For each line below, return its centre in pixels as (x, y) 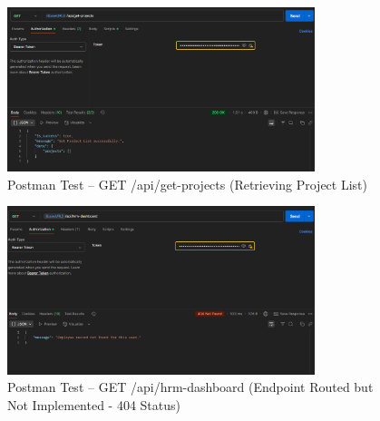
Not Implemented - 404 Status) (94, 405)
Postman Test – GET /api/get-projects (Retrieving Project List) (187, 184)
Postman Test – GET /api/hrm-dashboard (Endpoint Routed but (190, 387)
